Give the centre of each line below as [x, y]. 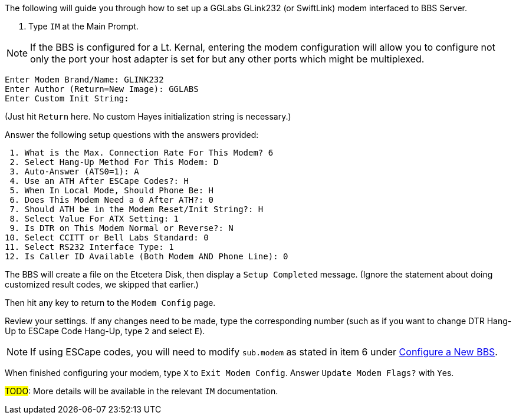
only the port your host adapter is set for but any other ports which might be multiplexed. [227, 59]
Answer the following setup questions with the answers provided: [132, 135]
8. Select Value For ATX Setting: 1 [94, 219]
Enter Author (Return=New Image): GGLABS [102, 89]
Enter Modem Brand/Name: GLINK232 [84, 80]
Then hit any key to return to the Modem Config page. [110, 303]
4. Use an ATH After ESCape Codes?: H [99, 181]
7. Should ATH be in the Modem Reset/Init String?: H [137, 209]
